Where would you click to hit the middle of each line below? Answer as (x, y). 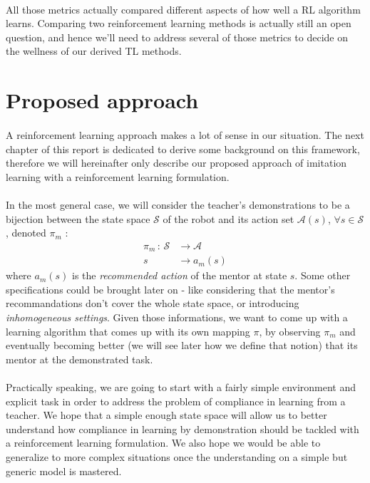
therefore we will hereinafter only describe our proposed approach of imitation (176, 163)
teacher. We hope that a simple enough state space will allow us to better (166, 415)
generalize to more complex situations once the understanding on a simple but (177, 456)
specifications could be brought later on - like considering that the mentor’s (170, 289)
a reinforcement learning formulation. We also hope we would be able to (163, 443)
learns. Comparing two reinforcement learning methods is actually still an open (179, 23)
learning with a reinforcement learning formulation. (118, 176)
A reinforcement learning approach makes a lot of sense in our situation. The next (185, 134)
